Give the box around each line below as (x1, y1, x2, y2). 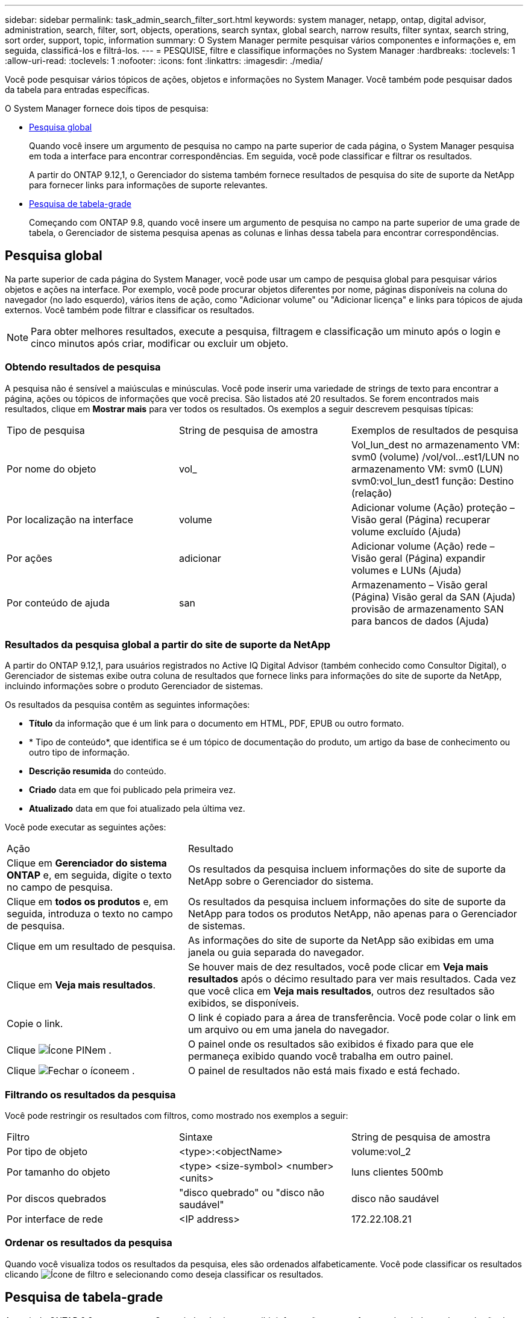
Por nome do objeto (7, 462, 96, 475)
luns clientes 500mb (351, 1166, 444, 1179)
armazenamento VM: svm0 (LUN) (351, 462, 503, 475)
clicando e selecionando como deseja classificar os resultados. (5, 1269, 324, 1279)
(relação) (351, 486, 392, 499)
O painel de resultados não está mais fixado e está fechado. (187, 1065, 460, 1077)
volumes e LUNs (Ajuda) (351, 564, 462, 576)
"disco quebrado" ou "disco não (178, 1186, 325, 1199)
